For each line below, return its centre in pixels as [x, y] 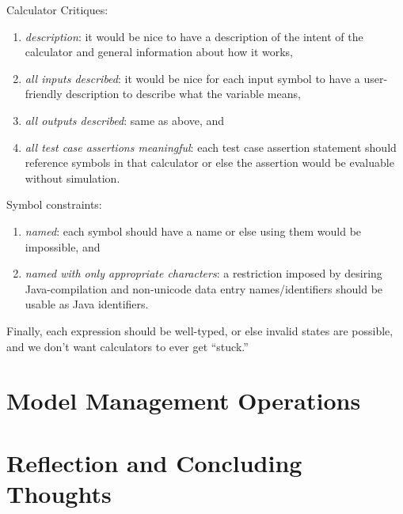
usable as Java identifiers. [87, 304]
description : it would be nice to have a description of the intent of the [194, 36]
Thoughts [59, 493]
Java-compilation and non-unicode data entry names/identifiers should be [204, 288]
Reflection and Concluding [154, 462]
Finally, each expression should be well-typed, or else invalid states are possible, [200, 330]
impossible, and [63, 246]
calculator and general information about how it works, [159, 52]
